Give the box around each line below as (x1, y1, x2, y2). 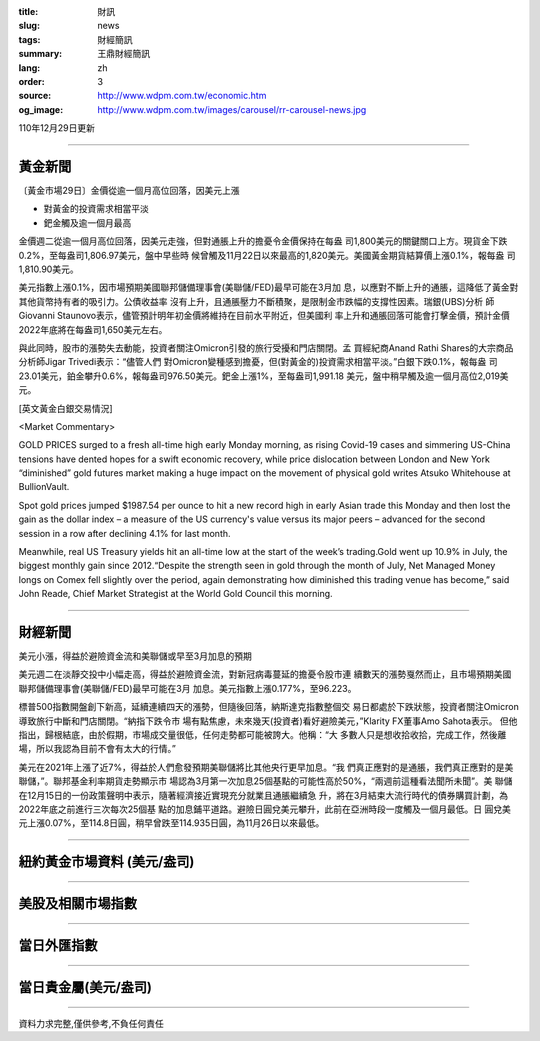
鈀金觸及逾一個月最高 (43, 216, 132, 229)
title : (18, 6, 39, 17)
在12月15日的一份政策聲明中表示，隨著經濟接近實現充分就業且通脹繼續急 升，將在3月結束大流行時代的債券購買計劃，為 (18, 789, 509, 801)
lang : (18, 61, 41, 74)
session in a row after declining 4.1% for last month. (18, 527, 231, 539)
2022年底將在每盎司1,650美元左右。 (18, 323, 168, 335)
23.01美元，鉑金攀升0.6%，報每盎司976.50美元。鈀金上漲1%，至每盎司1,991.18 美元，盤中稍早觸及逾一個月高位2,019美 (18, 370, 509, 382)
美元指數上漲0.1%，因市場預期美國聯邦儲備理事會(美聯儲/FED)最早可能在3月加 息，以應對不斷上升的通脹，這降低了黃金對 (18, 281, 519, 294)
